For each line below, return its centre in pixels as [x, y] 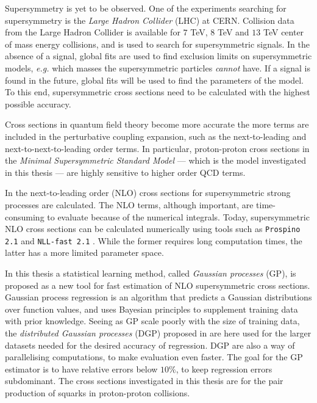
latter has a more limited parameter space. [84, 252]
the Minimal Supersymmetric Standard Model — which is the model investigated [156, 160]
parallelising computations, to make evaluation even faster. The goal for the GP [154, 357]
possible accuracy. [38, 103]
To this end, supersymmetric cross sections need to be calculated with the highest [158, 92]
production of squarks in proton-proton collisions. [98, 392]
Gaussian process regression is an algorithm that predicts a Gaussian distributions [158, 297]
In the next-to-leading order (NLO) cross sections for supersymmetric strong [148, 193]
